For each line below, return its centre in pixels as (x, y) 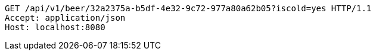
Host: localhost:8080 (55, 27)
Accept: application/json (65, 18)
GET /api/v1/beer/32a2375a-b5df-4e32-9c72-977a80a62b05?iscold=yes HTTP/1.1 (188, 8)
